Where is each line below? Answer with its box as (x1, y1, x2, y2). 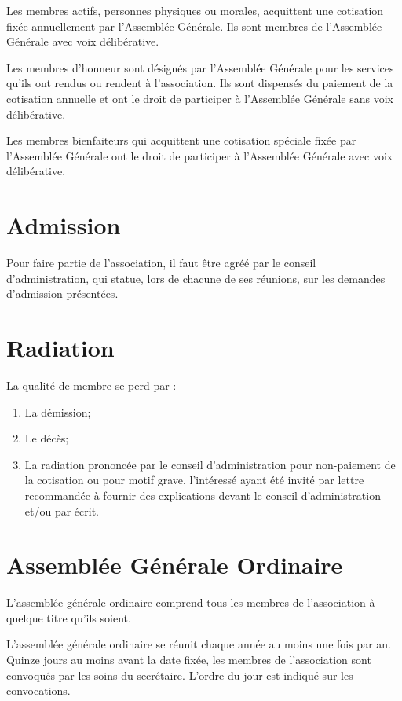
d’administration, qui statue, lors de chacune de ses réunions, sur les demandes (6, 270, 386, 286)
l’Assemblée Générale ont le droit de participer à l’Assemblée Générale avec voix (6, 147, 393, 163)
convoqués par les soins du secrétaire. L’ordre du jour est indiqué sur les (6, 666, 353, 683)
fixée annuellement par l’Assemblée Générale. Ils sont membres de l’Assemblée (6, 17, 382, 34)
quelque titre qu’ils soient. (6, 609, 131, 626)
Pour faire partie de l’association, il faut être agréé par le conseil (6, 255, 316, 271)
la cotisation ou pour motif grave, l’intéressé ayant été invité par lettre (24, 472, 364, 488)
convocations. (6, 682, 71, 699)
